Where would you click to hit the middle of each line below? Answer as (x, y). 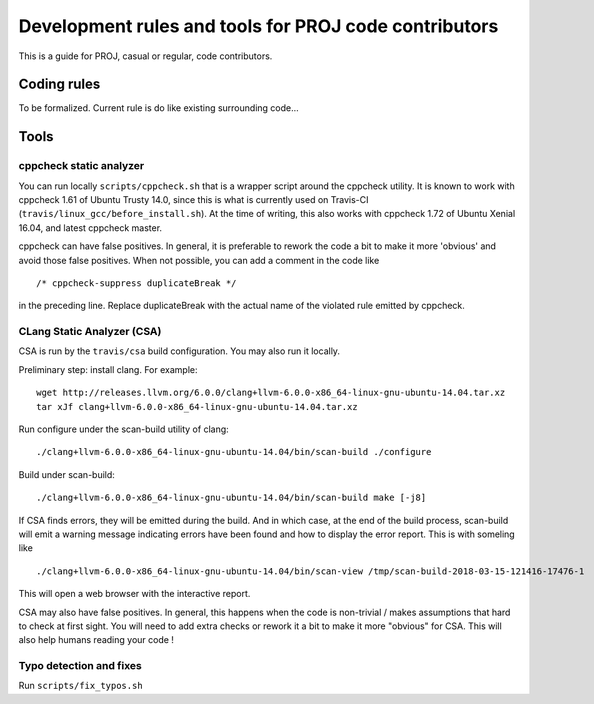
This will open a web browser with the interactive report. (134, 594)
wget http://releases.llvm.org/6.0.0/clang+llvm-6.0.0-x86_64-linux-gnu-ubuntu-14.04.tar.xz (271, 393)
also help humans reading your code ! (96, 640)
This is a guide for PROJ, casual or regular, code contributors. (145, 56)
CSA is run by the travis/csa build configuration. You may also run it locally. (179, 351)
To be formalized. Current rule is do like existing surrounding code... (158, 108)
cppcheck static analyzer (81, 166)
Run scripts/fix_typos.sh (81, 686)
